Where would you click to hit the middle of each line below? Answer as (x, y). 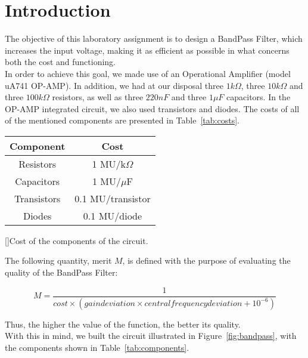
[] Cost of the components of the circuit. (77, 240)
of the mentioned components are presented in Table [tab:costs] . (122, 120)
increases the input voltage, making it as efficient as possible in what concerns (147, 50)
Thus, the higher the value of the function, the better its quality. (123, 324)
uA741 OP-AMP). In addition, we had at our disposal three (114, 85)
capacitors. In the (259, 97)
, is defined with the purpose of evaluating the (206, 260)
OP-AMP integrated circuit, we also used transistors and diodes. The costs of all (152, 108)
